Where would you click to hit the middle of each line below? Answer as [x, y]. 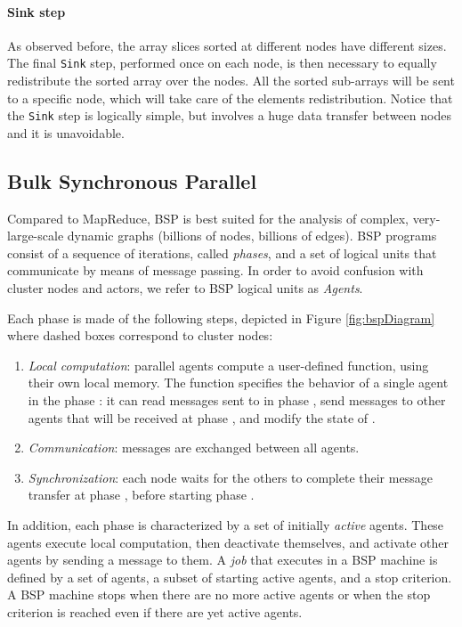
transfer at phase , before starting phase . [141, 495]
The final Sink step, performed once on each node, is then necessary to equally [222, 63]
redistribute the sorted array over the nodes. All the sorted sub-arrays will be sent [231, 81]
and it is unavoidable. [66, 132]
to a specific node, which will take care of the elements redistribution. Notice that [230, 98]
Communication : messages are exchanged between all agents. [194, 448]
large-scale [36, 236]
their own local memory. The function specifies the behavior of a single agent [238, 383]
